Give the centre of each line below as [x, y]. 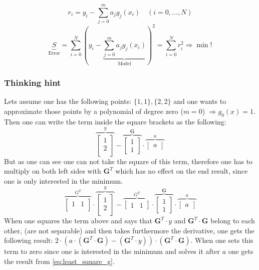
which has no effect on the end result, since [182, 171]
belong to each [233, 221]
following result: [29, 240]
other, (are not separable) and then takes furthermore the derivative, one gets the [129, 230]
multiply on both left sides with [53, 171]
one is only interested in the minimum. [64, 181]
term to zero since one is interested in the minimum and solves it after [112, 251]
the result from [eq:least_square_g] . [59, 261]
